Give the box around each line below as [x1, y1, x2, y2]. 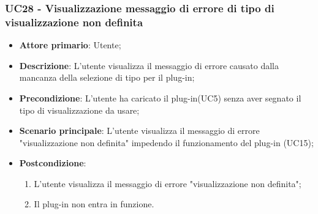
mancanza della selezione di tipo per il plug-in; [19, 71, 195, 84]
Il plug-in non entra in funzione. [34, 197, 154, 210]
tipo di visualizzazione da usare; [19, 103, 140, 116]
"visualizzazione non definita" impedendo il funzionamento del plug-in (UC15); [19, 136, 314, 149]
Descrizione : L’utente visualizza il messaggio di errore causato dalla [19, 59, 279, 72]
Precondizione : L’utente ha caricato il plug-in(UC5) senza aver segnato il [19, 91, 301, 104]
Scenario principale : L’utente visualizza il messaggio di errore [19, 124, 260, 137]
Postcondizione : [19, 157, 86, 169]
